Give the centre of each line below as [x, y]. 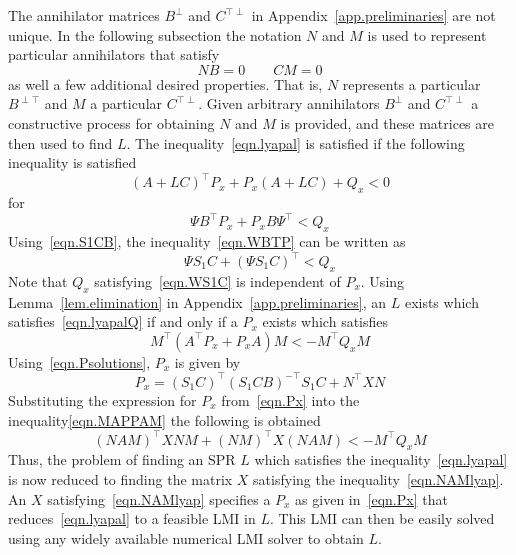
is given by [207, 361]
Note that [38, 280]
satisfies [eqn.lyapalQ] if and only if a [123, 321]
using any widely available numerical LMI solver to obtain [186, 537]
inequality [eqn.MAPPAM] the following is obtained [164, 419]
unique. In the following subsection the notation [155, 34]
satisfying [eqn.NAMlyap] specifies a [159, 498]
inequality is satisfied [72, 162]
